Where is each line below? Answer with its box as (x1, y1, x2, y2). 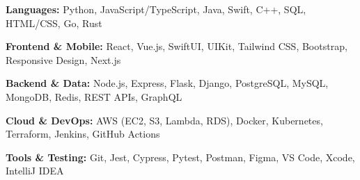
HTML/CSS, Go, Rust (6, 15, 102, 30)
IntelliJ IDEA (6, 163, 64, 178)
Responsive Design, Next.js (6, 52, 121, 67)
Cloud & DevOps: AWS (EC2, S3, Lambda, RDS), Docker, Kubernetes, (6, 113, 323, 127)
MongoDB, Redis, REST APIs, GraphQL (6, 89, 182, 104)
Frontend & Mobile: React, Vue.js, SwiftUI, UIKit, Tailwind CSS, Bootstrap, (6, 39, 347, 54)
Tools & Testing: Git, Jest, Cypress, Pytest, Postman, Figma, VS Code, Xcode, (6, 149, 355, 164)
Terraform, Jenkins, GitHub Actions (6, 126, 160, 141)
